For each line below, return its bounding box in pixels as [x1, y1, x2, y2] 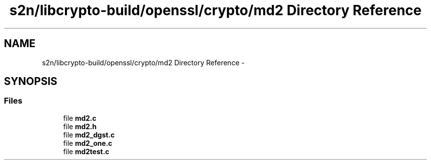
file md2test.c [63, 147, 110, 156]
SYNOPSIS [4, 75, 58, 88]
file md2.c [63, 113, 96, 122]
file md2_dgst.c [63, 130, 115, 139]
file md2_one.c [63, 138, 113, 147]
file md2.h [63, 122, 97, 131]
